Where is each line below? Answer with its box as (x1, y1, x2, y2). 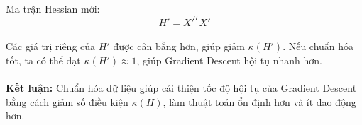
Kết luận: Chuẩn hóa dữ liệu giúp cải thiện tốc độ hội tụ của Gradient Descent (6, 81, 357, 95)
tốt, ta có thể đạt (6, 52, 81, 67)
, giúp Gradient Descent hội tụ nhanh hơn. (136, 52, 322, 67)
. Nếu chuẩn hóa (283, 39, 354, 54)
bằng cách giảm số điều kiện (6, 94, 128, 109)
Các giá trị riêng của (6, 39, 96, 54)
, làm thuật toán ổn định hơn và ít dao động (163, 94, 356, 109)
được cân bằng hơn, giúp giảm (113, 39, 245, 54)
